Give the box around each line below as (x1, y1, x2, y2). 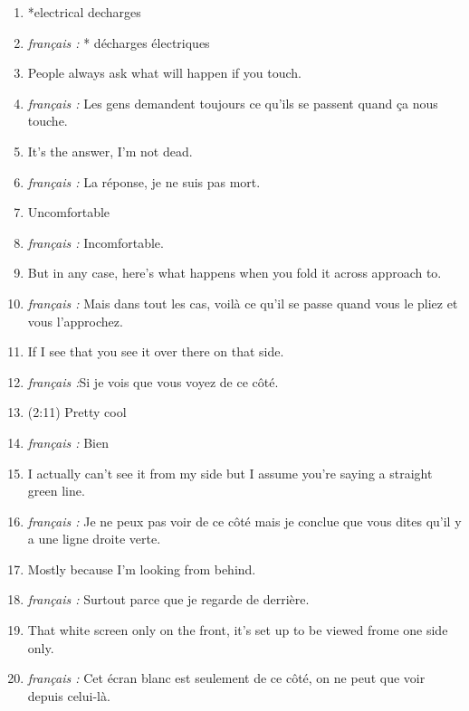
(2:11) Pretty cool (27, 403, 127, 422)
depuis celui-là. (27, 686, 110, 705)
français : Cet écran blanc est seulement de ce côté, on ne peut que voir (27, 668, 426, 687)
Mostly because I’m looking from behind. (27, 559, 256, 578)
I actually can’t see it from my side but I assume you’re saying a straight (27, 463, 433, 482)
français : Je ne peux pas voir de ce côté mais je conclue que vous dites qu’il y (27, 511, 462, 530)
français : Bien (27, 432, 109, 451)
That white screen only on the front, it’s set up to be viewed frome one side (27, 621, 448, 640)
